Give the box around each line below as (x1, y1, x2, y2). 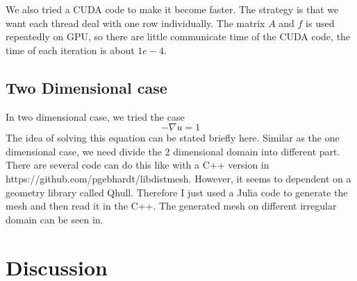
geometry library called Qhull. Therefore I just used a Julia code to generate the (6, 185, 348, 199)
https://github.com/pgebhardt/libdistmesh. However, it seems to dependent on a (6, 171, 351, 185)
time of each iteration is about (6, 42, 135, 57)
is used (306, 15, 335, 30)
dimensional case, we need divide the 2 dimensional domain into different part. (6, 144, 340, 158)
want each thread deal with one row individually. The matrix (6, 15, 265, 30)
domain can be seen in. (6, 212, 103, 226)
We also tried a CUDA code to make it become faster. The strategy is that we (6, 2, 339, 16)
